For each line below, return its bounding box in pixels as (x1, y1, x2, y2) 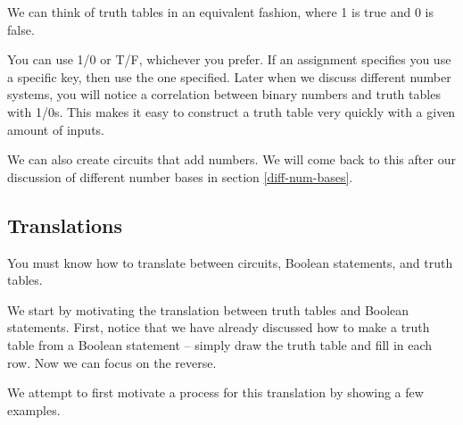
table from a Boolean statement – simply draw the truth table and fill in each (7, 335, 433, 354)
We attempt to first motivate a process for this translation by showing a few (7, 383, 424, 402)
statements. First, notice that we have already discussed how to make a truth (7, 318, 430, 337)
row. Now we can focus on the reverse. (7, 353, 217, 371)
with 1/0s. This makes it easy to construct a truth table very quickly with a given (7, 102, 456, 121)
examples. (7, 400, 61, 419)
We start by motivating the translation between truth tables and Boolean (7, 300, 409, 319)
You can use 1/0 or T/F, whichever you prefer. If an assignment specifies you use (7, 50, 451, 69)
